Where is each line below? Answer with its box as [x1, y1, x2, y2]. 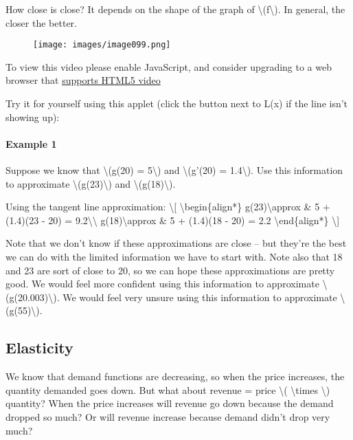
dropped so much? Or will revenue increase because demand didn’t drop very [5, 409, 330, 423]
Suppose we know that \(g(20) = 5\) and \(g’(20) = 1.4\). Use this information [5, 163, 343, 177]
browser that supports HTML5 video [5, 73, 161, 87]
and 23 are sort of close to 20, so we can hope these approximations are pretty [5, 263, 335, 277]
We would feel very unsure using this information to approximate [62, 289, 337, 304]
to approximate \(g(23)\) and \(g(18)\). [5, 176, 176, 190]
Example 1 [5, 136, 57, 151]
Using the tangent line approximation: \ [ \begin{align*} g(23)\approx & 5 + [5, 199, 330, 214]
